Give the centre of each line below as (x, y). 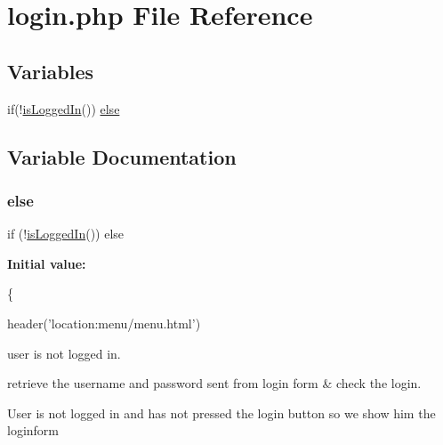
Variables (51, 71)
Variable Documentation (122, 156)
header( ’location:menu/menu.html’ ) (104, 323)
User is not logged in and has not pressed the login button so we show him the (221, 413)
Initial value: (47, 263)
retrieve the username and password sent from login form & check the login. (214, 383)
